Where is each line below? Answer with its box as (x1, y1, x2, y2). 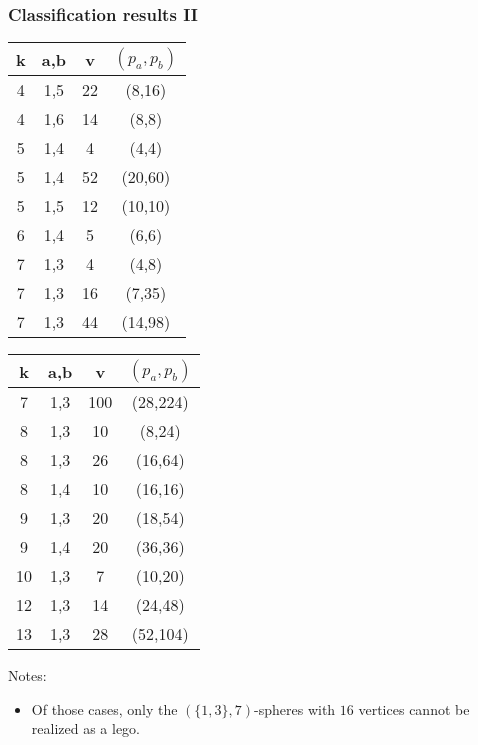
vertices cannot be (358, 698, 470, 719)
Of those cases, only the (31, 698, 178, 719)
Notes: (8, 665, 47, 686)
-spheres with (254, 698, 336, 719)
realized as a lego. (31, 718, 141, 739)
